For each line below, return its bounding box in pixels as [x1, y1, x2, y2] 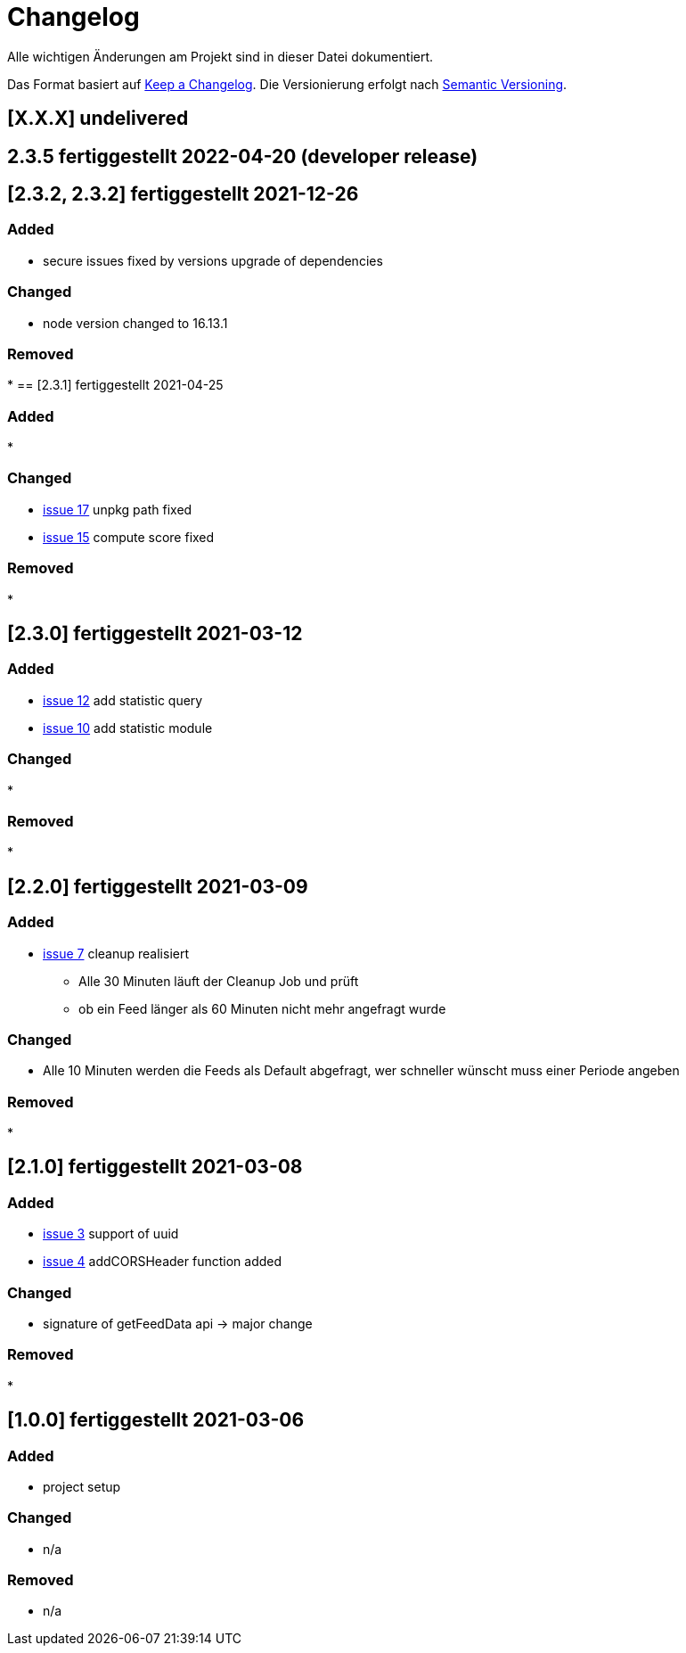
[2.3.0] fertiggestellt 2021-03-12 [7, 621, 303, 645]
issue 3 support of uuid [43, 1226, 179, 1242]
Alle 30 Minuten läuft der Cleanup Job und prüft [78, 973, 359, 989]
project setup [43, 1478, 121, 1494]
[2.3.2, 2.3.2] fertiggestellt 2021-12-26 [7, 183, 359, 206]
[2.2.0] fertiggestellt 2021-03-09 [7, 875, 308, 898]
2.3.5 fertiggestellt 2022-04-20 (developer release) [7, 144, 478, 168]
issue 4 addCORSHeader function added [43, 1254, 282, 1270]
